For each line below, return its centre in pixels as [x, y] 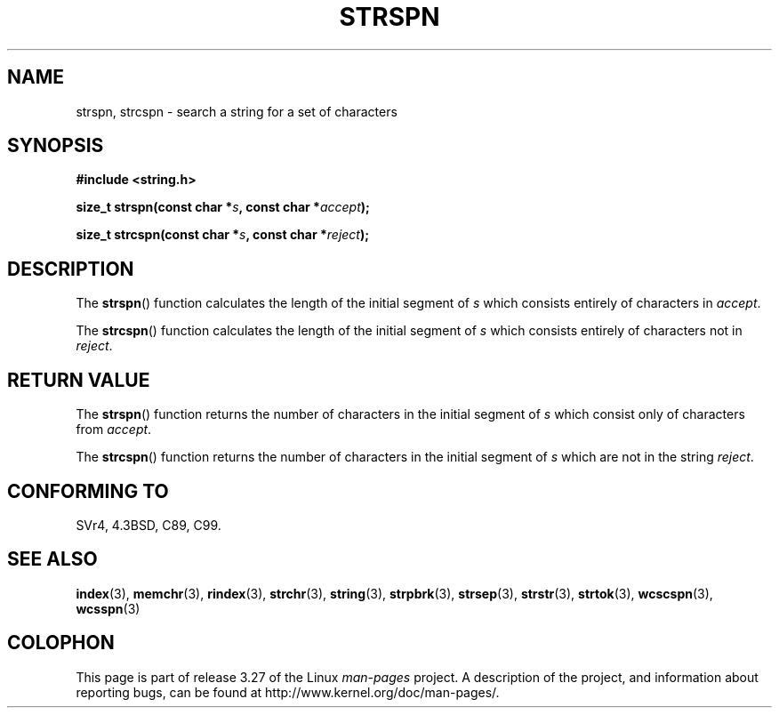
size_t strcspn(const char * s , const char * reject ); [223, 235]
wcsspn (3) [108, 608]
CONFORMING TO [88, 491]
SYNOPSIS [56, 146]
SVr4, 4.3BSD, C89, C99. [149, 525]
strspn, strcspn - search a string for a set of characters [237, 111]
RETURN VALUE [79, 380]
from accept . [114, 430]
